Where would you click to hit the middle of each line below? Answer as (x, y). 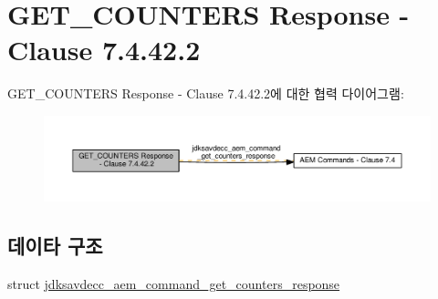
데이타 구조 (55, 245)
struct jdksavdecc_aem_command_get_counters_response (174, 283)
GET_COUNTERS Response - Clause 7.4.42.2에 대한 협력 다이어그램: (206, 93)
